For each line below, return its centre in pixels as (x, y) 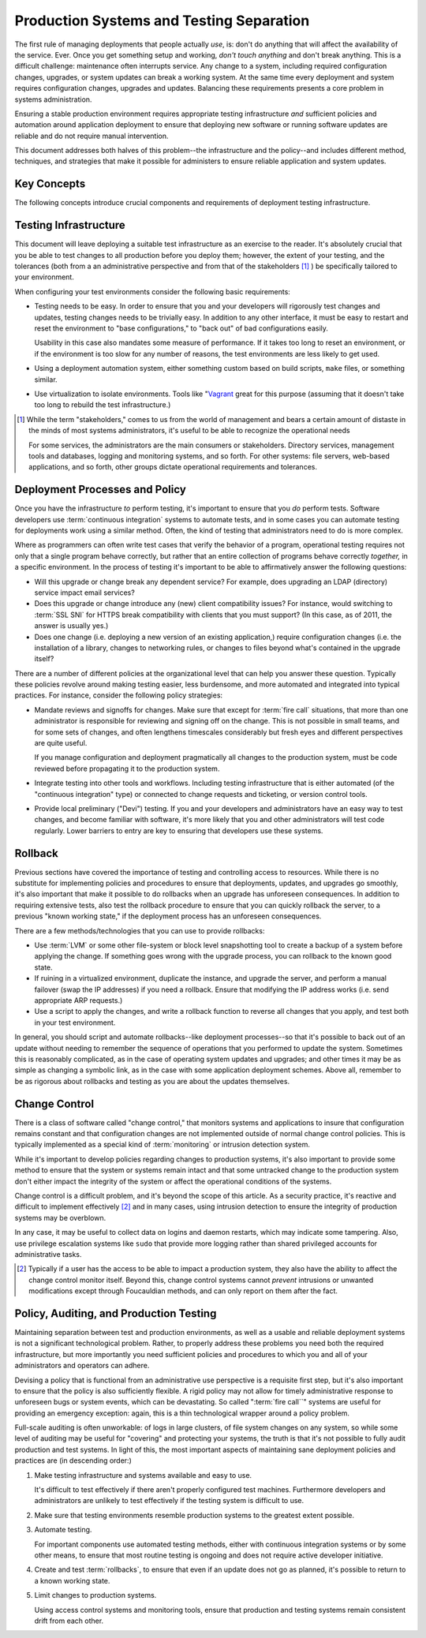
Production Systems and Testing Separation (162, 21)
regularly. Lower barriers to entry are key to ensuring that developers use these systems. (179, 830)
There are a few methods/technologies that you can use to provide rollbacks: (140, 930)
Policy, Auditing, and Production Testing (116, 1313)
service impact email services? (85, 593)
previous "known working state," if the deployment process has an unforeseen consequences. (168, 916)
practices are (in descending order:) (73, 1460)
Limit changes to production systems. (95, 1595)
